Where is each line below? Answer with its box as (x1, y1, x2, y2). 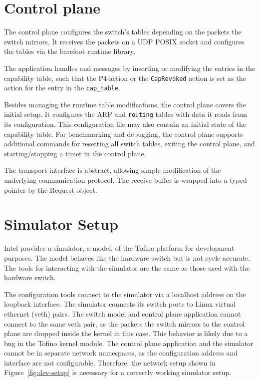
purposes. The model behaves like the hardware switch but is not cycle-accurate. (4, 252, 251, 263)
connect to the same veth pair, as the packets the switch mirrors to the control (4, 318, 245, 329)
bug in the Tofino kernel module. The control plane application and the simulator (4, 338, 254, 348)
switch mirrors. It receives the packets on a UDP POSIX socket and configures (4, 36, 245, 46)
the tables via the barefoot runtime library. (4, 46, 136, 56)
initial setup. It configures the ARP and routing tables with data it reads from (4, 109, 247, 119)
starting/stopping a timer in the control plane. (4, 148, 146, 158)
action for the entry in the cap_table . (4, 82, 120, 93)
